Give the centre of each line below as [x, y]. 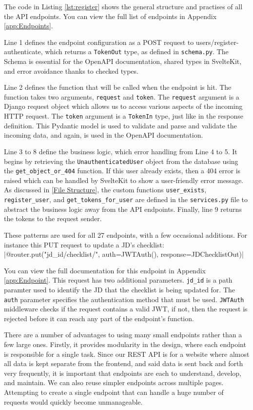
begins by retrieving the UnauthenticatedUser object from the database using [121, 161]
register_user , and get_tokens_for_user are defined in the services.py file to [126, 199]
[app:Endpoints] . [29, 26]
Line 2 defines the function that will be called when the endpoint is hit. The [118, 87]
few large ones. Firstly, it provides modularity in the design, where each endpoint [125, 344]
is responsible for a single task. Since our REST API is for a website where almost [127, 354]
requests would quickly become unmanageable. [73, 401]
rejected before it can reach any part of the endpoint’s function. [99, 318]
